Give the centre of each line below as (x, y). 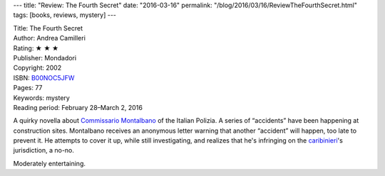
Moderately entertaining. (49, 163)
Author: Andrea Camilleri (49, 38)
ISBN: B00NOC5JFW (44, 77)
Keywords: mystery (42, 98)
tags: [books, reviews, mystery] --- (65, 15)
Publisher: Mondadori (45, 57)
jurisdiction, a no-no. (44, 150)
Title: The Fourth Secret (48, 28)
